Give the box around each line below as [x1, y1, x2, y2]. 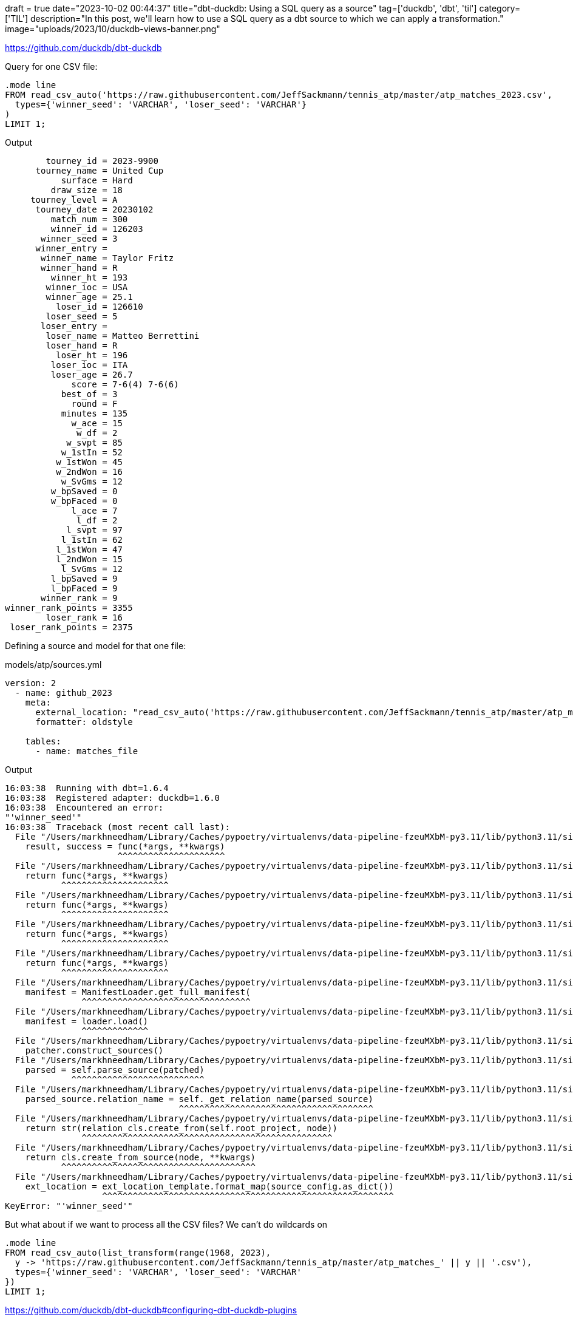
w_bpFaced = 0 [50, 496, 118, 506]
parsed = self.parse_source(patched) [25, 1065, 205, 1075]
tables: [25, 737, 61, 746]
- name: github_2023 [15, 688, 113, 698]
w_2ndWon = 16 [56, 467, 123, 477]
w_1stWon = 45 [56, 457, 123, 467]
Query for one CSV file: [5, 61, 98, 72]
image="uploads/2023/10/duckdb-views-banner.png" [5, 24, 220, 34]
